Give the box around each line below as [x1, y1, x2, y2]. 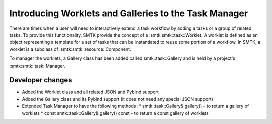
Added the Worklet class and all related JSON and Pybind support [22, 89, 159, 95]
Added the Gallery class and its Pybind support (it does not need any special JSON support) [22, 96, 214, 102]
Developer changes [9, 76, 73, 84]
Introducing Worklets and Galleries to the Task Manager [9, 8, 248, 19]
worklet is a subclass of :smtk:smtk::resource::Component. [9, 46, 131, 52]
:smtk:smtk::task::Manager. [9, 63, 65, 69]
